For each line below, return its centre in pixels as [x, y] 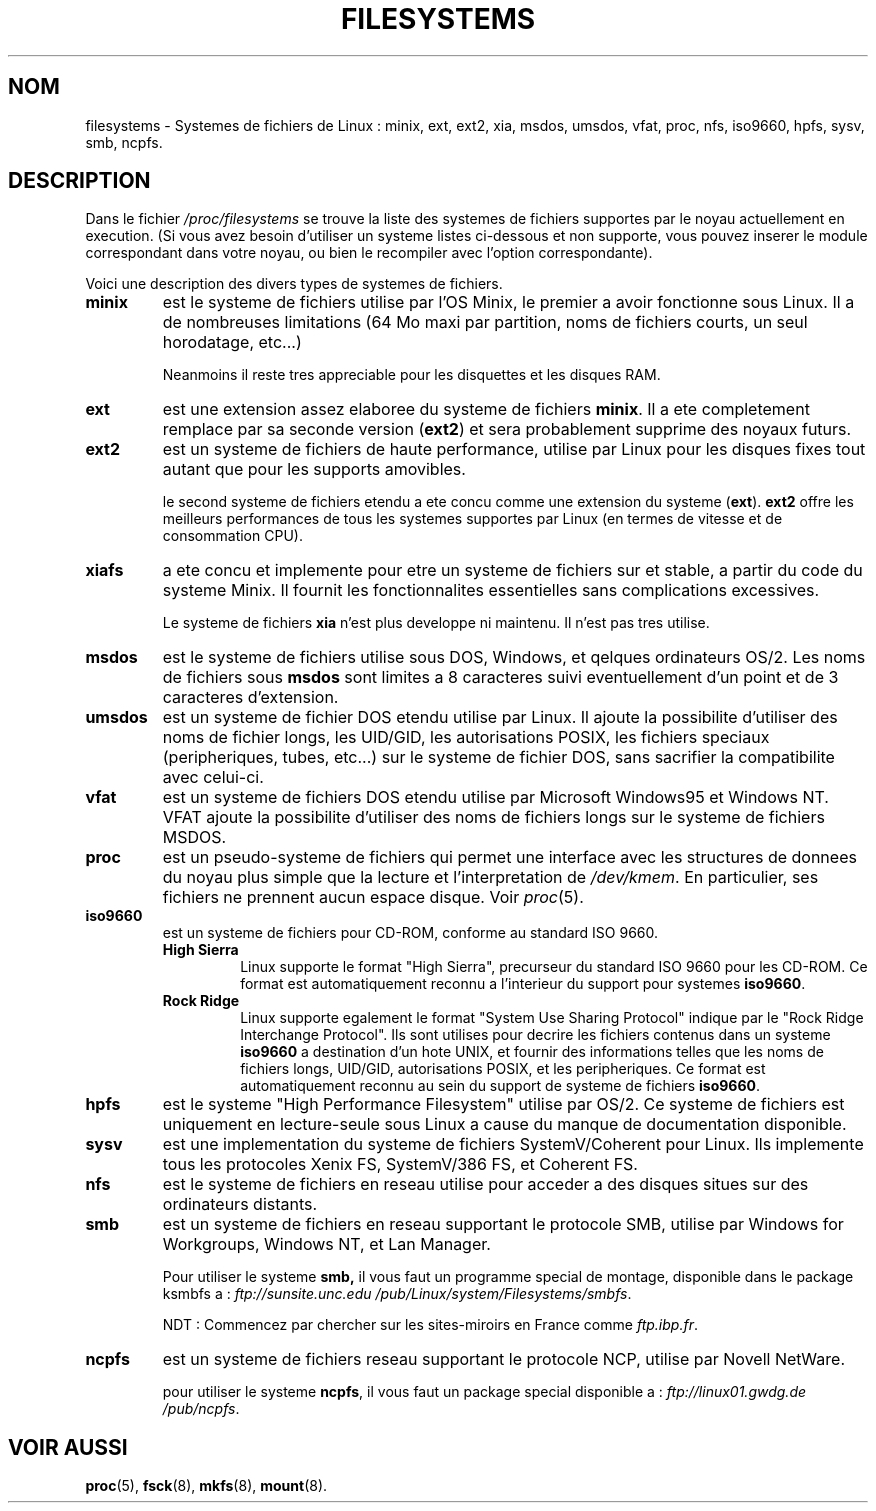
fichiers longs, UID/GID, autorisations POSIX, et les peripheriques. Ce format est [503, 1069]
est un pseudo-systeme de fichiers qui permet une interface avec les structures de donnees [509, 857]
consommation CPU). [232, 536]
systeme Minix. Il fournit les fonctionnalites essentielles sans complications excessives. [491, 590]
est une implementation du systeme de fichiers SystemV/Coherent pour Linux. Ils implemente [513, 1144]
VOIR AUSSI [68, 1447]
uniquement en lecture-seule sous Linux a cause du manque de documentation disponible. [504, 1124]
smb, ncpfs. [124, 142]
